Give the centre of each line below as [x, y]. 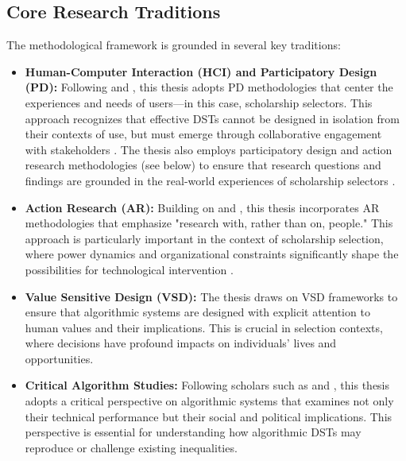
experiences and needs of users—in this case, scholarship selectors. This [199, 102]
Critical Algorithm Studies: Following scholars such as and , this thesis [207, 385]
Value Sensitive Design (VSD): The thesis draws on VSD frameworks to [211, 296]
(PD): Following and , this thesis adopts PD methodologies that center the [209, 87]
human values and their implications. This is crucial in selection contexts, [204, 327]
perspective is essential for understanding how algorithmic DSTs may [193, 432]
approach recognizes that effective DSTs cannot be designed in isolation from [212, 118]
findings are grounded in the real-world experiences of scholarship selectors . [210, 180]
